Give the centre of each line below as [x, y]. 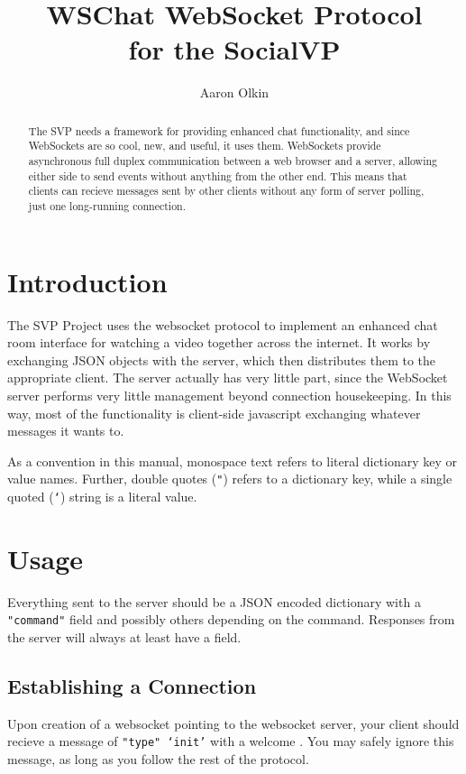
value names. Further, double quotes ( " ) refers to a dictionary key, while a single [230, 479]
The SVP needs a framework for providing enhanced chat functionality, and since [219, 130]
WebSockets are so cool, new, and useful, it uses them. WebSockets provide [205, 146]
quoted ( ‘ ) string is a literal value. [102, 496]
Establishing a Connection [132, 686]
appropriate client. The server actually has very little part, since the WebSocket [228, 378]
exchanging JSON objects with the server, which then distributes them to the [222, 359]
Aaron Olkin [234, 92]
